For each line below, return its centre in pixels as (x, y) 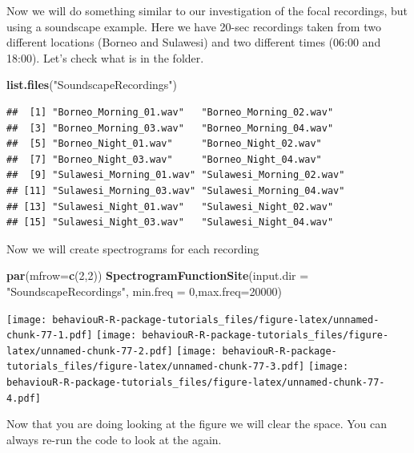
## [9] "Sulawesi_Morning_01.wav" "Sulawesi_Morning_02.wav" (176, 175)
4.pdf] (24, 398)
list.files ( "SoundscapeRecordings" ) (92, 85)
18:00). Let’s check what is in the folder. (105, 57)
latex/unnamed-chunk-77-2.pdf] (90, 351)
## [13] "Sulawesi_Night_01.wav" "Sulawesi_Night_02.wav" (170, 206)
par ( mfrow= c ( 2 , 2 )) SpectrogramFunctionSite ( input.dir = (158, 275)
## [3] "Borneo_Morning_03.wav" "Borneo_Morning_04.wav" (170, 128)
